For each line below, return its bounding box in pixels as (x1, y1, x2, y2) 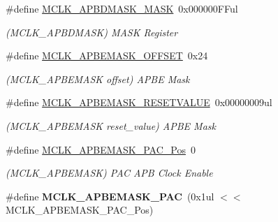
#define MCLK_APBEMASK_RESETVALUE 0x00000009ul (6, 95, 272, 110)
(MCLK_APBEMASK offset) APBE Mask (6, 71, 190, 86)
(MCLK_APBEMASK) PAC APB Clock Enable (6, 165, 213, 180)
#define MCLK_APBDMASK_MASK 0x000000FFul (6, 1, 238, 15)
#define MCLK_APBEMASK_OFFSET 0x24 (6, 48, 208, 63)
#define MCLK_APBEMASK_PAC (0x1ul (6, 188, 214, 203)
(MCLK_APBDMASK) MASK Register (6, 24, 178, 39)
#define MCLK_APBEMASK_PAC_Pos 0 (6, 142, 196, 156)
